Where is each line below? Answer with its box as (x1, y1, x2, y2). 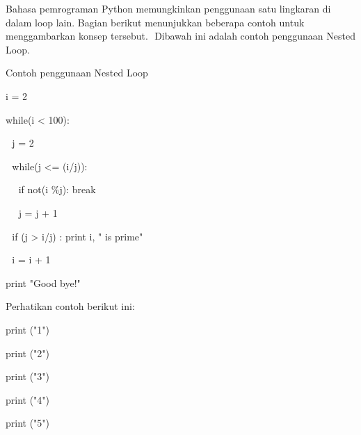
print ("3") (6, 369, 50, 384)
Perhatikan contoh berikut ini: (6, 299, 135, 313)
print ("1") (6, 322, 50, 336)
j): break (59, 182, 96, 197)
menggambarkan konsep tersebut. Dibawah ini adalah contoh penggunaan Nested (6, 28, 355, 43)
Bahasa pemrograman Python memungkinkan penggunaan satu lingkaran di (6, 1, 331, 15)
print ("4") (6, 392, 50, 407)
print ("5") (6, 416, 50, 430)
